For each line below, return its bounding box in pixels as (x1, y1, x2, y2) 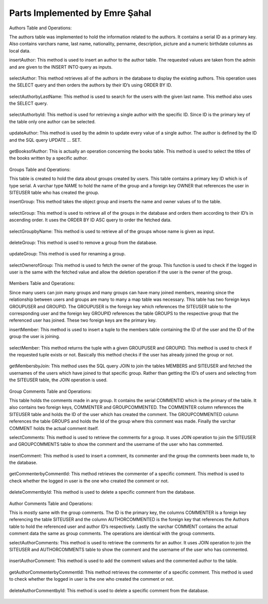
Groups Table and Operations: (9, 167, 71, 173)
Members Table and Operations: (9, 280, 75, 286)
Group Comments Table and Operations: (9, 388, 92, 394)
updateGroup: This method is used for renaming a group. (9, 251, 126, 257)
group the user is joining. (9, 334, 61, 340)
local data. (9, 48, 31, 54)
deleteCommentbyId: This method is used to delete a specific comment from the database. (9, 489, 196, 495)
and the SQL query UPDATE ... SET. (9, 137, 82, 143)
